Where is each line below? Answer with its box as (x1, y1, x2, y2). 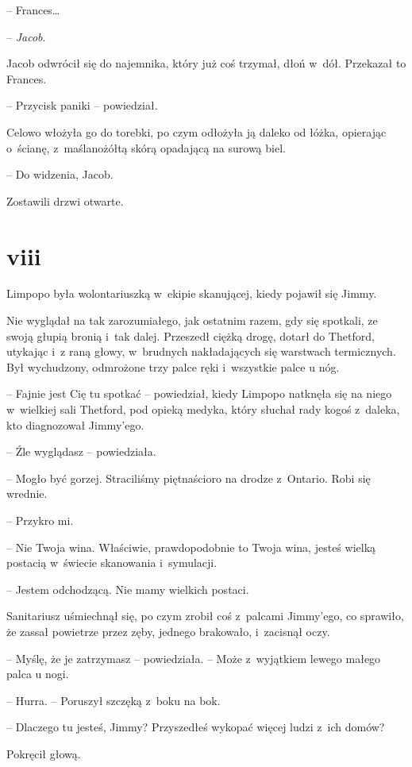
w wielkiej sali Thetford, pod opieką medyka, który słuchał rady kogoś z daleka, (6, 401, 400, 418)
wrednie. (6, 485, 48, 502)
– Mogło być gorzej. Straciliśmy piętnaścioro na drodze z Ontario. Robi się (6, 469, 371, 486)
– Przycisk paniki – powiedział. (6, 97, 158, 114)
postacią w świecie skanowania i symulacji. (6, 554, 218, 571)
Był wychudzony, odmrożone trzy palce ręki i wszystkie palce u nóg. (6, 358, 340, 375)
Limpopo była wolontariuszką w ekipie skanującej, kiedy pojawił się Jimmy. (6, 285, 377, 302)
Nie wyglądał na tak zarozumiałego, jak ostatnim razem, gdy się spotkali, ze (6, 312, 378, 329)
